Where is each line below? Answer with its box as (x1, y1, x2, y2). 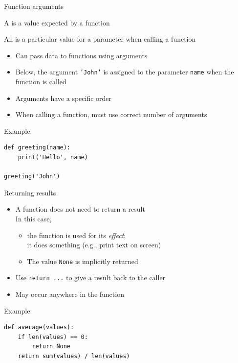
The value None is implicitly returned (27, 256, 138, 266)
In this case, (15, 213, 52, 223)
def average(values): (4, 324, 74, 331)
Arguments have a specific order (15, 93, 112, 103)
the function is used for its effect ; (27, 230, 126, 240)
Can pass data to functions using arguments (15, 50, 148, 60)
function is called (15, 76, 66, 87)
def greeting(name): (4, 144, 71, 151)
